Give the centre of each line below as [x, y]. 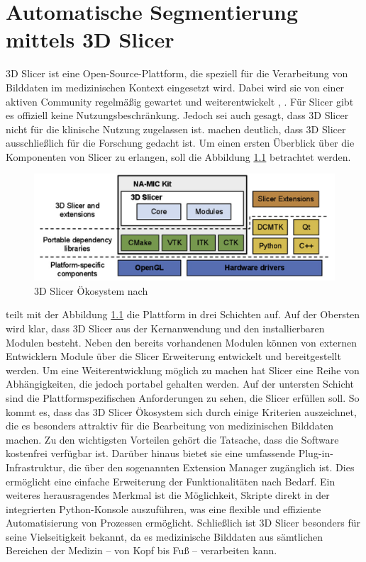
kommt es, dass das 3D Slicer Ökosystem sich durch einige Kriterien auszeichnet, [181, 411]
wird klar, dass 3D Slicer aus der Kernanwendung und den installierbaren [165, 328]
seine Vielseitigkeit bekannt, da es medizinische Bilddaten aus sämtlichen [165, 536]
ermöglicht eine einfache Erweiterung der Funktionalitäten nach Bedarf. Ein [171, 481]
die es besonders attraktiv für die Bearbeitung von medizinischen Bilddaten [170, 426]
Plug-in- [316, 453]
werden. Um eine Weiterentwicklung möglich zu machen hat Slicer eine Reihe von [183, 370]
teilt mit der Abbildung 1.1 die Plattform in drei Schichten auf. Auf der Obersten [183, 314]
